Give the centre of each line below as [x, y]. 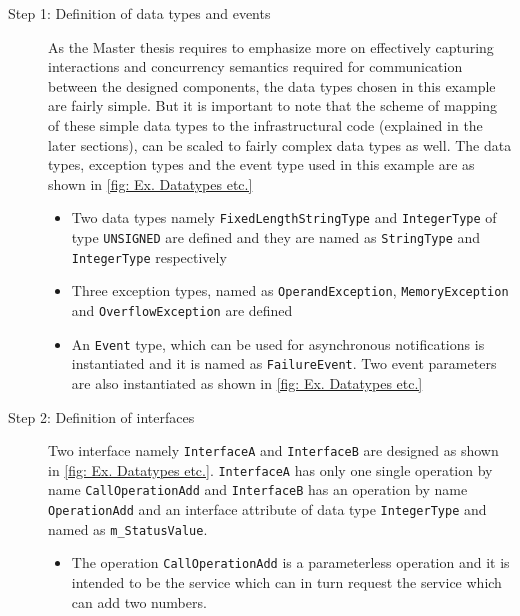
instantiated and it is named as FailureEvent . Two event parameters [284, 363]
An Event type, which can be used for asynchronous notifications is [278, 343]
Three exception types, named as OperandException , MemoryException [290, 290]
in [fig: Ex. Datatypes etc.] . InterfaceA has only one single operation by [270, 469]
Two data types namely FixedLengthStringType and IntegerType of [284, 217]
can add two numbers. [139, 601]
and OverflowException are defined [182, 309]
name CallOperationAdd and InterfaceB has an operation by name [258, 489]
